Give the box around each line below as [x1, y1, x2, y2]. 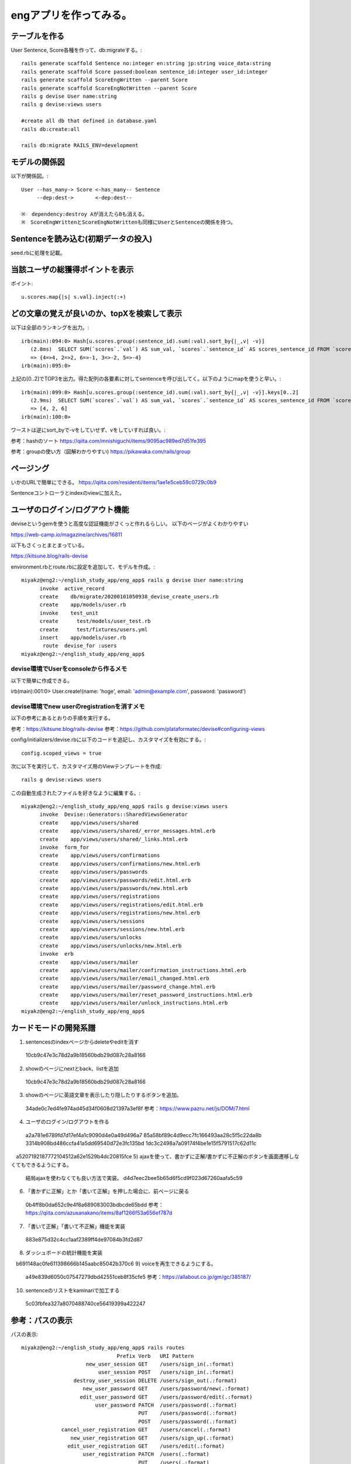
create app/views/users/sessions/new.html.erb [39, 926, 185, 932]
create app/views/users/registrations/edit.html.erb [39, 901, 204, 908]
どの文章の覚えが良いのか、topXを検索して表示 [11, 309, 183, 319]
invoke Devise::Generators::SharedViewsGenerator [39, 811, 188, 818]
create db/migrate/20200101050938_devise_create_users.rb [39, 593, 219, 600]
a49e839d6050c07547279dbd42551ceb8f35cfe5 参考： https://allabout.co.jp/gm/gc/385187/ [25, 1274, 251, 1281]
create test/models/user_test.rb [39, 618, 152, 625]
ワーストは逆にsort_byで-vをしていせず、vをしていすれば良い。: [11, 426, 166, 433]
